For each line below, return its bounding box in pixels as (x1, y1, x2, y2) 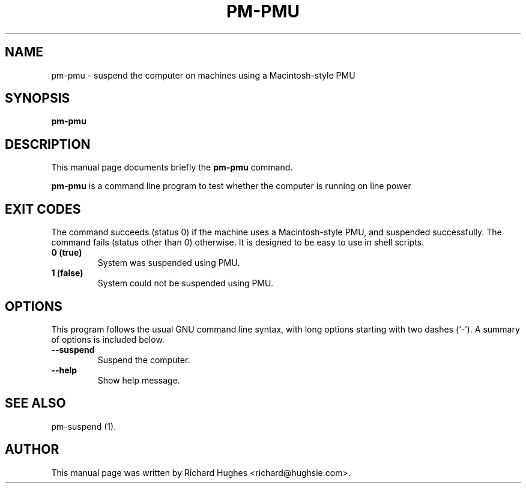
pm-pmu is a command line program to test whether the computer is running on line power (51, 181, 411, 191)
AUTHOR (5, 442, 59, 457)
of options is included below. (51, 334, 165, 345)
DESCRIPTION (5, 136, 91, 152)
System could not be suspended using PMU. (97, 278, 273, 289)
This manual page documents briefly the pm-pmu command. (51, 162, 293, 173)
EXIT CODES (5, 201, 81, 217)
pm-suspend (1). (51, 421, 116, 432)
